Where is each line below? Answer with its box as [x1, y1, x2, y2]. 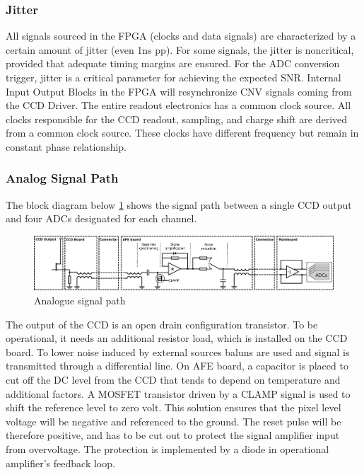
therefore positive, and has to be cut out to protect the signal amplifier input [6, 428, 340, 442]
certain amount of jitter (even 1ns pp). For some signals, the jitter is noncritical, [6, 42, 354, 57]
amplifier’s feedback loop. [6, 455, 115, 470]
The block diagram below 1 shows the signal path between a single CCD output [6, 197, 352, 212]
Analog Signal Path [6, 169, 119, 187]
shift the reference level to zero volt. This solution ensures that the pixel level [6, 400, 341, 415]
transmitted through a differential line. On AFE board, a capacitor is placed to [6, 358, 348, 373]
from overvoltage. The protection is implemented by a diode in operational [6, 442, 329, 456]
